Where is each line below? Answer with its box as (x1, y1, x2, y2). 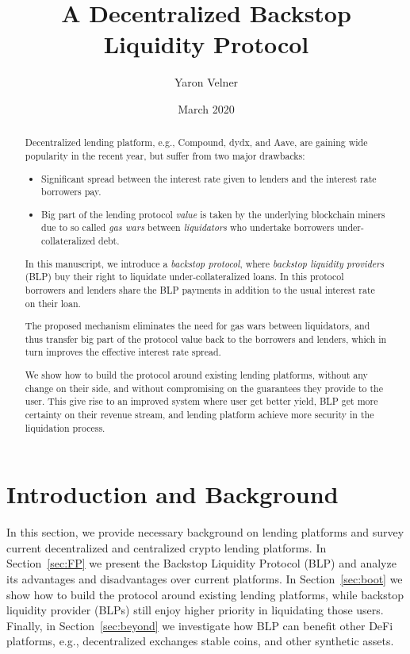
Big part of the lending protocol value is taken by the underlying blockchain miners (41, 207, 385, 221)
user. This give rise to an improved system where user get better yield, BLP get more (25, 394, 378, 408)
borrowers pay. (41, 185, 102, 198)
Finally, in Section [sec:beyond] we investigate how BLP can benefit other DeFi (6, 617, 393, 633)
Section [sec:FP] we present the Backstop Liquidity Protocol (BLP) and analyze (6, 555, 397, 571)
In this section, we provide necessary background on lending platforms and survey (6, 524, 404, 541)
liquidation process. (25, 421, 105, 434)
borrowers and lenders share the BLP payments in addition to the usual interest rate (25, 283, 375, 296)
